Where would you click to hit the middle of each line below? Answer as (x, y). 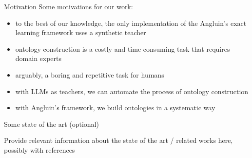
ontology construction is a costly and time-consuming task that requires (123, 49)
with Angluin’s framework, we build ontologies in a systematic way (115, 108)
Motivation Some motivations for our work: (68, 6)
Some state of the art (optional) (51, 124)
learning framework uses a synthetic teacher (81, 32)
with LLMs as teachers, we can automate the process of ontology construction (132, 91)
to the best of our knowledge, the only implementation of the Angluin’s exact (131, 23)
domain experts (39, 58)
